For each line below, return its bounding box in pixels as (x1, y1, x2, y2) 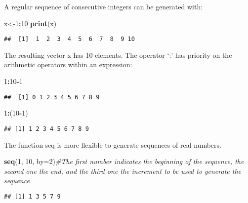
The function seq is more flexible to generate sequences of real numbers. (4, 139, 221, 150)
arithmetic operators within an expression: (4, 59, 132, 70)
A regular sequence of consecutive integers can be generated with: (4, 1, 203, 11)
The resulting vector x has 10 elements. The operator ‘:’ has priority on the (4, 49, 232, 60)
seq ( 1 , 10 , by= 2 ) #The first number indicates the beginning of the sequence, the (4, 156, 244, 166)
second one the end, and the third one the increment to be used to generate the (4, 165, 241, 176)
